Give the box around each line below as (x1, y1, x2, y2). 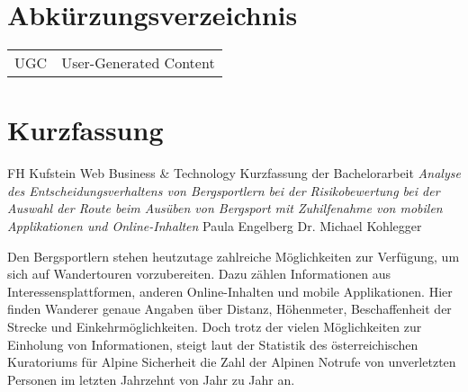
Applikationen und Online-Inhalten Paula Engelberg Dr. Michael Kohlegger (7, 217, 422, 236)
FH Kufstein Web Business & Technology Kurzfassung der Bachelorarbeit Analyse (7, 164, 461, 183)
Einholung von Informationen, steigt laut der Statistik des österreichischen (7, 334, 418, 353)
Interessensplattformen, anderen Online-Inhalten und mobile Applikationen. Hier (7, 281, 453, 300)
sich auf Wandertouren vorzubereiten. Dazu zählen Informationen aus (7, 264, 391, 283)
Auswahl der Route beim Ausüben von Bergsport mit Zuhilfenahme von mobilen (7, 199, 443, 218)
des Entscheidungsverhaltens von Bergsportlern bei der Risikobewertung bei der (7, 181, 440, 200)
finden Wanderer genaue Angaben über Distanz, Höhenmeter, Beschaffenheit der (7, 299, 452, 318)
